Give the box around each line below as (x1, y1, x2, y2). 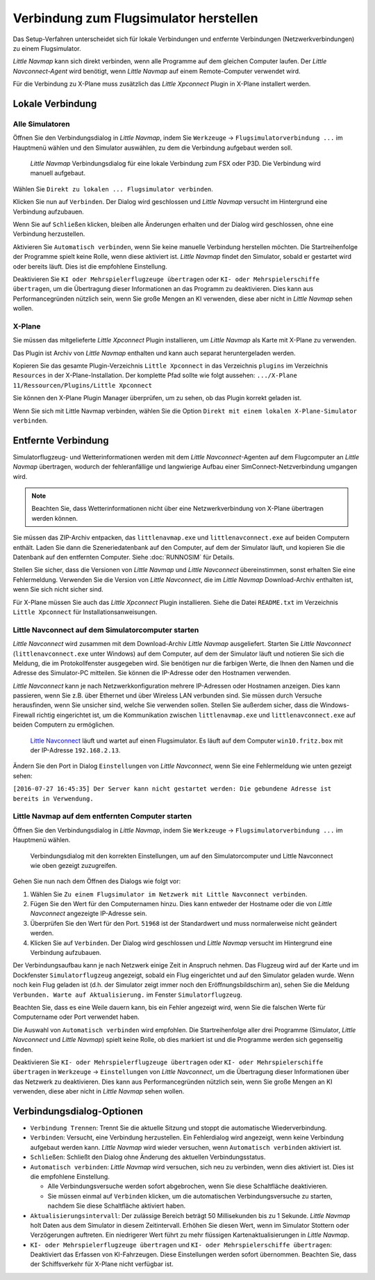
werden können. (31, 514, 78, 522)
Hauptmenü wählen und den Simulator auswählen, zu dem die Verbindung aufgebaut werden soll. (12, 143, 293, 152)
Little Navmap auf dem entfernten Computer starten (12, 812, 192, 821)
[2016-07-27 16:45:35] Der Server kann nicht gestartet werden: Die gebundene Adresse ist (12, 785, 332, 793)
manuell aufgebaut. (30, 169, 86, 177)
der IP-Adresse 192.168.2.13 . (30, 746, 121, 754)
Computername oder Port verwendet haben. (12, 1013, 140, 1021)
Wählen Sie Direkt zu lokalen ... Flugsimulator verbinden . (12, 184, 213, 193)
